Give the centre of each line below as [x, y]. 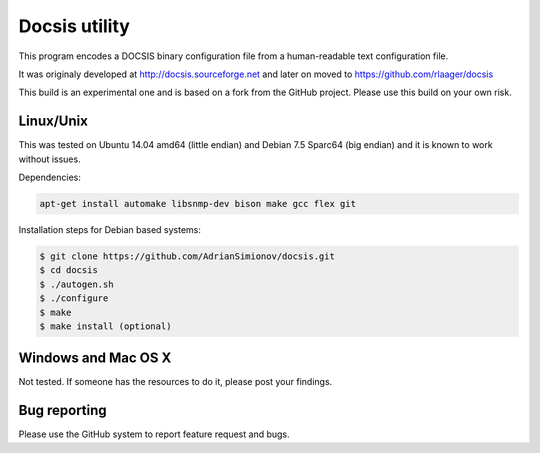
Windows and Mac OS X [95, 358]
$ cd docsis [69, 270]
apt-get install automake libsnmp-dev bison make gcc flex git [198, 203]
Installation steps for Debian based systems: [110, 229]
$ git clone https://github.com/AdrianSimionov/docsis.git [187, 256]
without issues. [49, 159]
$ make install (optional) [105, 326]
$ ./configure [74, 298]
